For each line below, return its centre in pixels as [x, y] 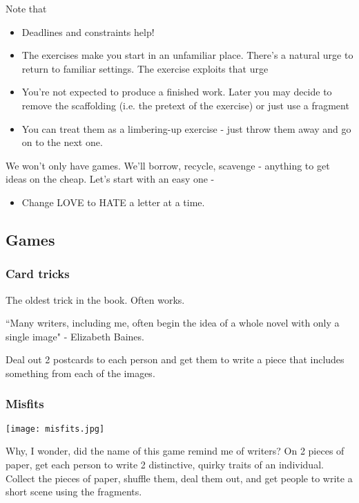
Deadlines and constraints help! [88, 31]
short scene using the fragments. [74, 492]
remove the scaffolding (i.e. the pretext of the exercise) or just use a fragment [185, 105]
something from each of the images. [80, 373]
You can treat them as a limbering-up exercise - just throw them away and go [186, 128]
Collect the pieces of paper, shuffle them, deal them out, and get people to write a [179, 478]
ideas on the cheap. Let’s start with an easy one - [110, 179]
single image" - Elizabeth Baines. [75, 336]
